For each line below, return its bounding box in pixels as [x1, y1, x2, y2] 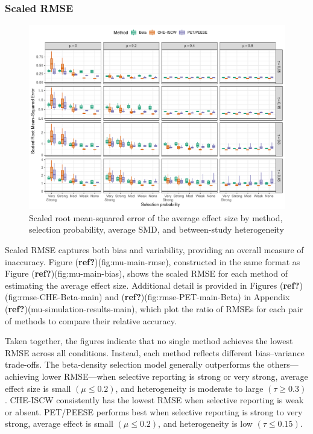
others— [267, 358, 299, 371]
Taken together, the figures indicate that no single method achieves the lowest [5, 335, 293, 347]
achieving [5, 370, 39, 382]
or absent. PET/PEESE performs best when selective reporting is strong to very [5, 405, 303, 418]
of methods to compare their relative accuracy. [5, 314, 177, 327]
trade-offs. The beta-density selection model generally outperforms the [5, 358, 265, 371]
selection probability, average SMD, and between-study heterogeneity [29, 223, 284, 236]
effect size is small [5, 382, 71, 394]
